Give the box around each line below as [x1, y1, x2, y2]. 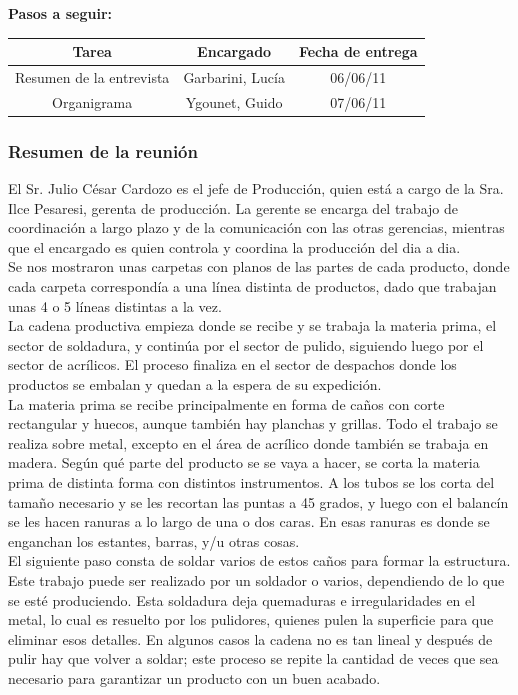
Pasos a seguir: [8, 3, 112, 23]
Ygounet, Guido [185, 91, 283, 112]
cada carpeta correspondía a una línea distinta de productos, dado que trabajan [8, 276, 497, 297]
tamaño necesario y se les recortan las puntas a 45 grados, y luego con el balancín [8, 491, 509, 512]
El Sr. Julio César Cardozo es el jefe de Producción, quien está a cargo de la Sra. [8, 178, 504, 199]
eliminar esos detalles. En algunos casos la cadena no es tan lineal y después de [8, 628, 493, 649]
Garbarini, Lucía [183, 66, 285, 87]
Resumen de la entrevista [15, 66, 170, 87]
